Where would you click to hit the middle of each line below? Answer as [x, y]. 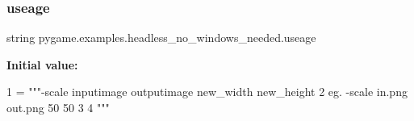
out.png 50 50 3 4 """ [58, 107]
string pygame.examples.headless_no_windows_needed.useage [161, 38]
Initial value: [42, 64]
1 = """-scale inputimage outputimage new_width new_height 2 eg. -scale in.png [207, 92]
